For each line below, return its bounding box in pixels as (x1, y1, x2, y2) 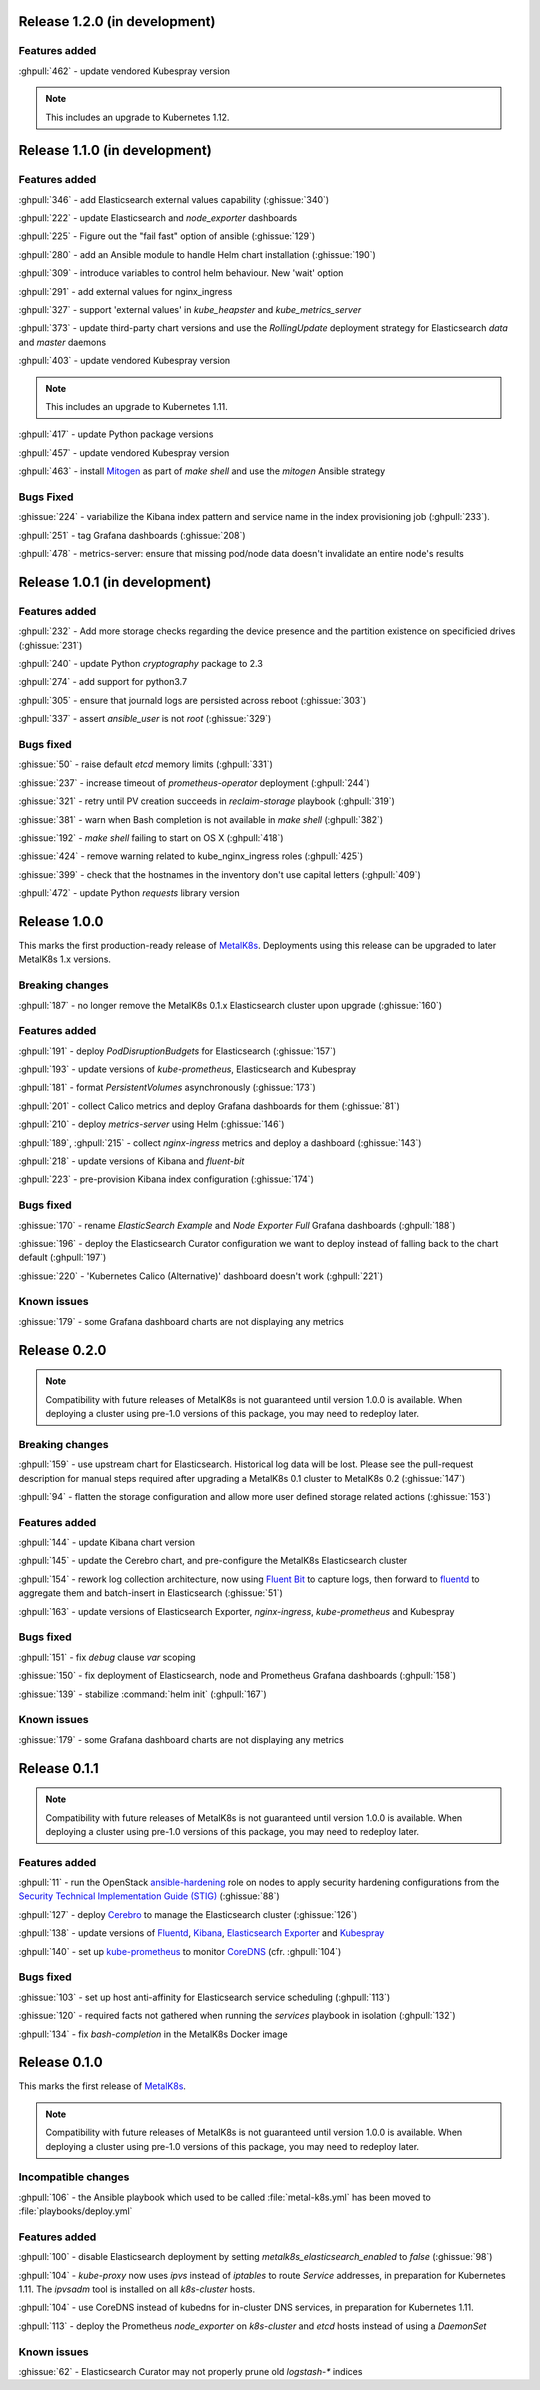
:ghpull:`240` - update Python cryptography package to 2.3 (18, 658, 264, 670)
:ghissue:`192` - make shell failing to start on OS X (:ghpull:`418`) (18, 831, 284, 844)
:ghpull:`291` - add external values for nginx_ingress (18, 285, 233, 297)
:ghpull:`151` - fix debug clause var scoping (18, 1651, 196, 1663)
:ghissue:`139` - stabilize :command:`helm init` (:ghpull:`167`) (18, 1688, 267, 1700)
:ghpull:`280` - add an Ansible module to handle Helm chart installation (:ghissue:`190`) (18, 248, 377, 260)
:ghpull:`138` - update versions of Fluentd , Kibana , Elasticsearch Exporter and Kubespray (18, 1927, 385, 1939)
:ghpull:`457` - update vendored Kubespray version (18, 446, 230, 459)
